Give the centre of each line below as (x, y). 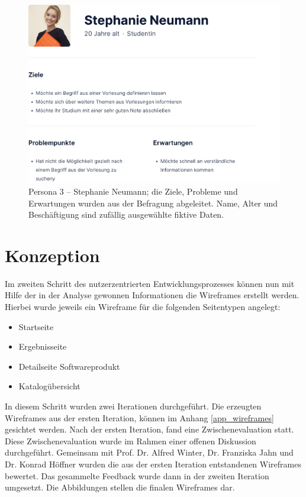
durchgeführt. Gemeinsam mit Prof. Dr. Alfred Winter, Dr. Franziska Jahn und (149, 452)
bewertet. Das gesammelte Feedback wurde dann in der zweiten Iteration (137, 475)
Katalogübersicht (49, 386)
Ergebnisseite (43, 346)
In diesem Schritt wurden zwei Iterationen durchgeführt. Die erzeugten (133, 406)
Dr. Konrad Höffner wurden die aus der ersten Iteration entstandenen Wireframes (153, 464)
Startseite (36, 326)
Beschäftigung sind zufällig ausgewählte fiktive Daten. (126, 214)
